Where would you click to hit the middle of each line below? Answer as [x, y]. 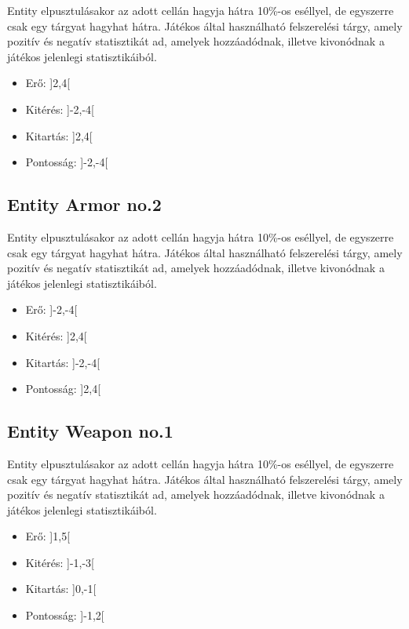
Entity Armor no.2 [84, 204]
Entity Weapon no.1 [90, 431]
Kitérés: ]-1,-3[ [60, 562]
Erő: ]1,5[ [48, 536]
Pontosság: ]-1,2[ [65, 615]
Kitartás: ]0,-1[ [61, 589]
